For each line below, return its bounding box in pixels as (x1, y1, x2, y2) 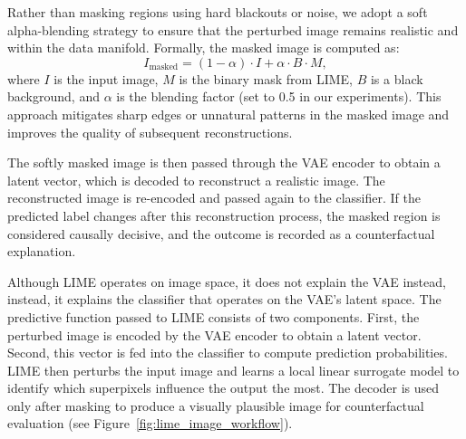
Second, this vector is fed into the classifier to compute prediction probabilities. (7, 343, 448, 362)
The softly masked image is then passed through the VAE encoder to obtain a (7, 153, 441, 172)
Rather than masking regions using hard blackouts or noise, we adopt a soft (7, 3, 428, 21)
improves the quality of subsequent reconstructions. (7, 122, 293, 141)
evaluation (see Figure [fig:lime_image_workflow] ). (7, 414, 293, 433)
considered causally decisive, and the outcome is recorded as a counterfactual (7, 224, 435, 243)
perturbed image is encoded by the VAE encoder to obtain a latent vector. (7, 325, 422, 344)
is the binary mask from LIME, (179, 69, 354, 88)
